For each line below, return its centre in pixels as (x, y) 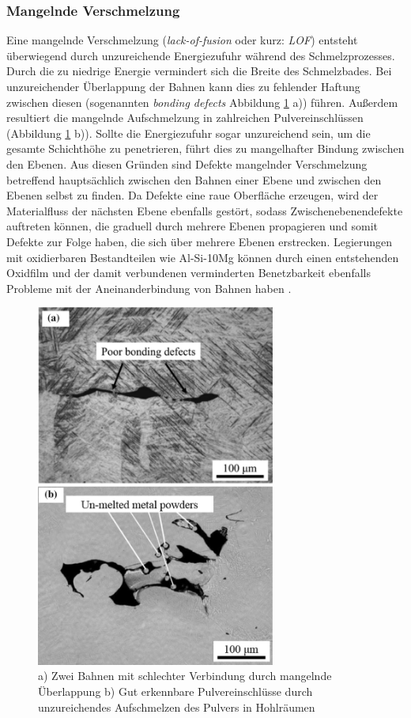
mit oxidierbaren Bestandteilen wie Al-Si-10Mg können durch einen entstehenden (203, 257)
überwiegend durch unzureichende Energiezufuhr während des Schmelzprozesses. (201, 55)
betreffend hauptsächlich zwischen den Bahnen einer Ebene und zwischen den (194, 179)
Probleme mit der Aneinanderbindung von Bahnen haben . (149, 288)
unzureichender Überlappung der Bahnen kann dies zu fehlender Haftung (183, 86)
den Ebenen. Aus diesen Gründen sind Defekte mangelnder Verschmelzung (187, 163)
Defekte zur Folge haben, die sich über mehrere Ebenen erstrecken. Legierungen (200, 241)
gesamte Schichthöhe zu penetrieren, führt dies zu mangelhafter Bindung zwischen (205, 148)
